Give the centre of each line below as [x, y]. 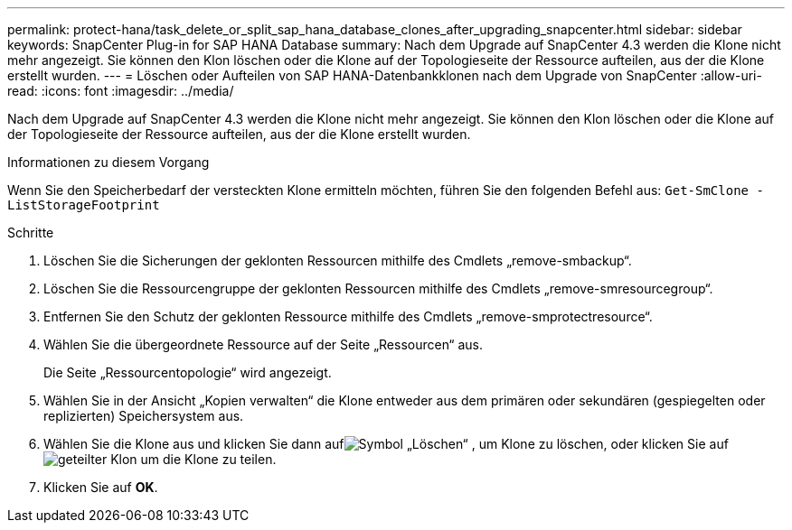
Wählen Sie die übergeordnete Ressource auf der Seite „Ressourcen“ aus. [263, 344]
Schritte [31, 232]
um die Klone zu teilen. [208, 459]
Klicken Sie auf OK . [101, 487]
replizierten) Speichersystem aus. [144, 416]
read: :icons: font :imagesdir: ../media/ [121, 91]
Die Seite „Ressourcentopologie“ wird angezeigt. [188, 372]
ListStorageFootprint [84, 205]
